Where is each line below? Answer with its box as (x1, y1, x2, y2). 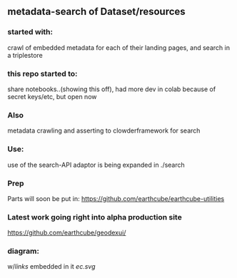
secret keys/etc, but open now (7, 92, 97, 101)
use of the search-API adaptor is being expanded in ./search (7, 160, 186, 169)
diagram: (7, 246, 39, 256)
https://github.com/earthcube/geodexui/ (7, 228, 126, 237)
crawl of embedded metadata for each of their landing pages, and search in (7, 43, 231, 52)
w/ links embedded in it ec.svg (7, 262, 96, 271)
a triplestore (7, 51, 43, 59)
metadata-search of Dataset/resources (7, 6, 186, 18)
